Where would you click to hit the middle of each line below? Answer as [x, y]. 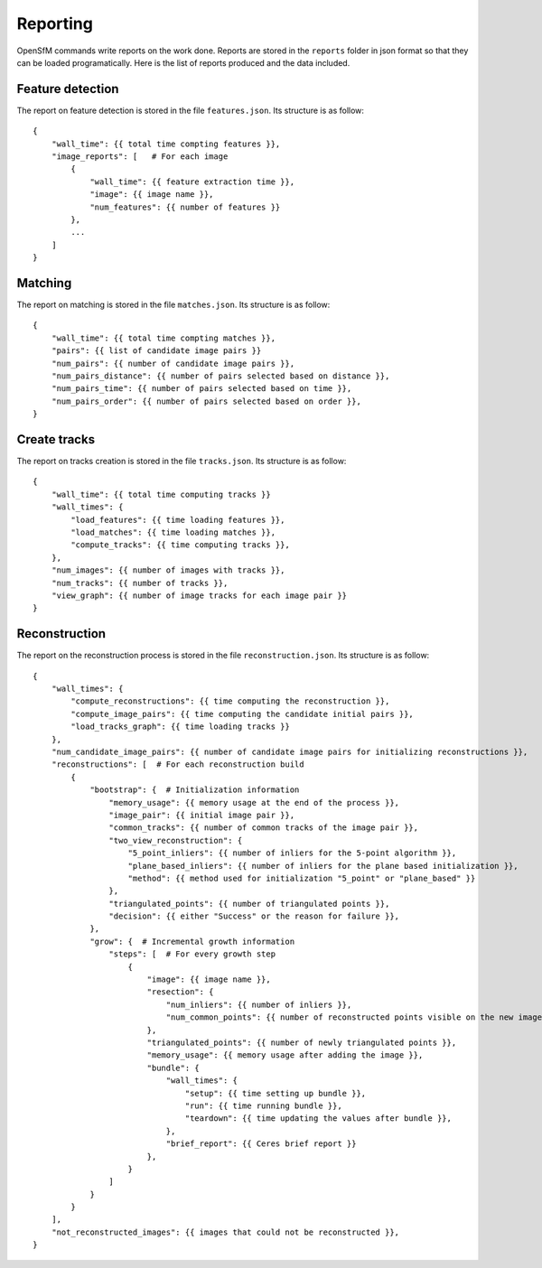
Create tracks [56, 439]
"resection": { [180, 992]
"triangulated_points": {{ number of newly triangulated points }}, [302, 1043]
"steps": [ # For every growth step [192, 954]
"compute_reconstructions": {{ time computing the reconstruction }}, [230, 701]
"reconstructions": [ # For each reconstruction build [178, 765]
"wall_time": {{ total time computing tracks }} [161, 494]
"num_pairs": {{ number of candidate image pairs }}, [173, 363]
